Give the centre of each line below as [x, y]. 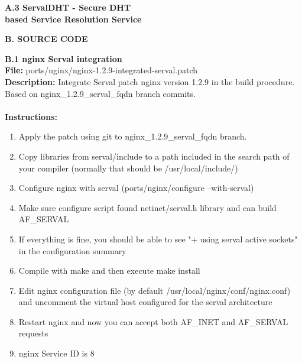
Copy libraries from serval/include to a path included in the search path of [154, 156]
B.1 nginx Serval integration [64, 58]
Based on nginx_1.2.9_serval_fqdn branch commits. [100, 93]
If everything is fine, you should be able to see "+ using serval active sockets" [158, 239]
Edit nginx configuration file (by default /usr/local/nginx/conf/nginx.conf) [155, 290]
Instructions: [31, 116]
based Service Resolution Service [73, 19]
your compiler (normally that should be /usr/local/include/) [128, 168]
